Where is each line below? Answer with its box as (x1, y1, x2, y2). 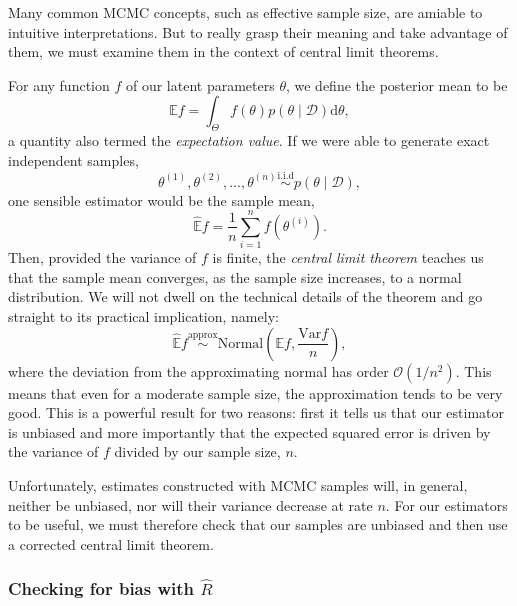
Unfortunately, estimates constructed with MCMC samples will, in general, (8, 475, 468, 496)
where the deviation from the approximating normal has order (8, 360, 389, 381)
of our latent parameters (125, 74, 275, 95)
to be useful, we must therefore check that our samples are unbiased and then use (8, 514, 508, 535)
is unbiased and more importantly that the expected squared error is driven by (8, 421, 491, 442)
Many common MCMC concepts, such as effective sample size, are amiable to (8, 2, 483, 22)
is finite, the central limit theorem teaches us (212, 247, 484, 268)
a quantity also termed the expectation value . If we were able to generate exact (8, 130, 490, 151)
